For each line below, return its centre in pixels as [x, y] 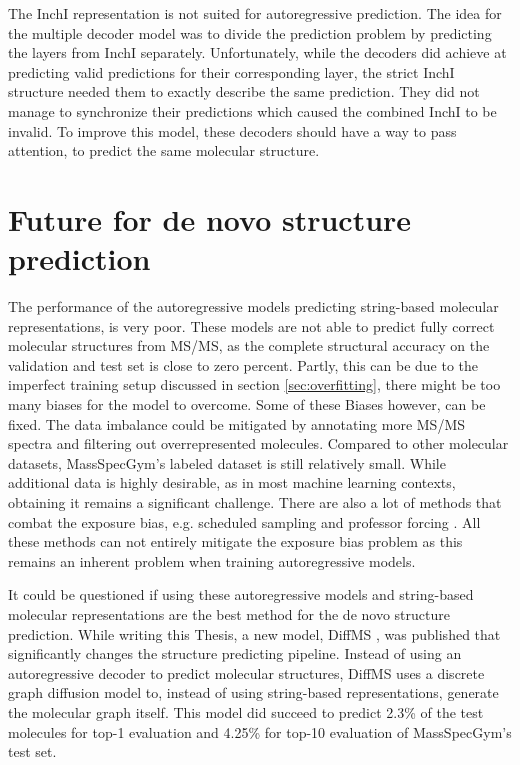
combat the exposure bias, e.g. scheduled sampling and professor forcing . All [244, 521]
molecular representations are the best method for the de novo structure [229, 613]
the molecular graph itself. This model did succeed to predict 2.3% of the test [246, 711]
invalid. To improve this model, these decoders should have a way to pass [232, 130]
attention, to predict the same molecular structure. [164, 150]
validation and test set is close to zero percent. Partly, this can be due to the [243, 364]
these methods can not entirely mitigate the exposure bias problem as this [235, 541]
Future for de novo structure [210, 218]
